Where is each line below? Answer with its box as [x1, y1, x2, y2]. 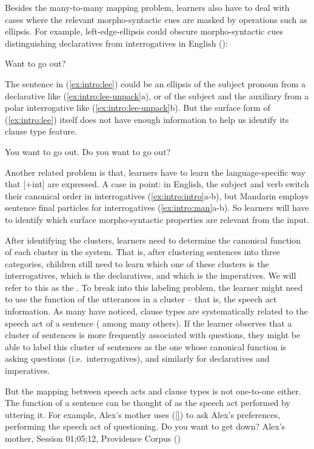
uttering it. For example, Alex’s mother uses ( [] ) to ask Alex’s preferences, [5, 408, 280, 421]
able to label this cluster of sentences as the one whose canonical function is [5, 340, 287, 353]
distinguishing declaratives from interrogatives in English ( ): [5, 36, 228, 49]
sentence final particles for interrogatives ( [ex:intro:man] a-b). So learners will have [5, 201, 309, 214]
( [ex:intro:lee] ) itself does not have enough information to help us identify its [5, 113, 289, 125]
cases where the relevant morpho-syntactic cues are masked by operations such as [5, 13, 307, 25]
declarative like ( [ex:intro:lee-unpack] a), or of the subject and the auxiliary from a [5, 89, 309, 102]
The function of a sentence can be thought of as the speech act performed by [5, 396, 290, 409]
